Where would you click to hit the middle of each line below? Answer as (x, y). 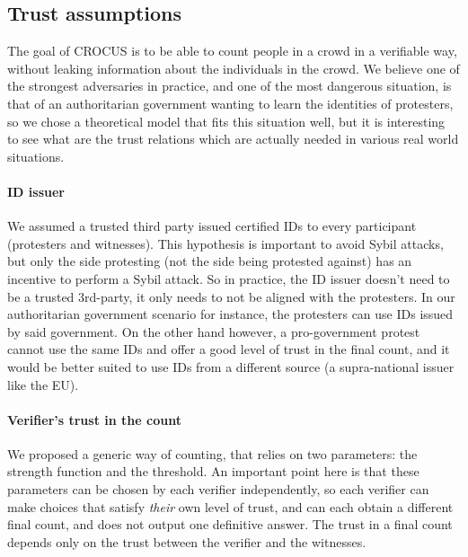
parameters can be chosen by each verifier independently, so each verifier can (218, 489)
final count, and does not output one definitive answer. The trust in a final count (230, 524)
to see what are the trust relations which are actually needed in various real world (233, 139)
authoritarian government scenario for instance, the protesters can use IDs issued (230, 314)
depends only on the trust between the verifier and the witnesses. (187, 541)
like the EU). (43, 384)
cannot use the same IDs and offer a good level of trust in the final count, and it (229, 349)
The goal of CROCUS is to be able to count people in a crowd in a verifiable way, (232, 51)
